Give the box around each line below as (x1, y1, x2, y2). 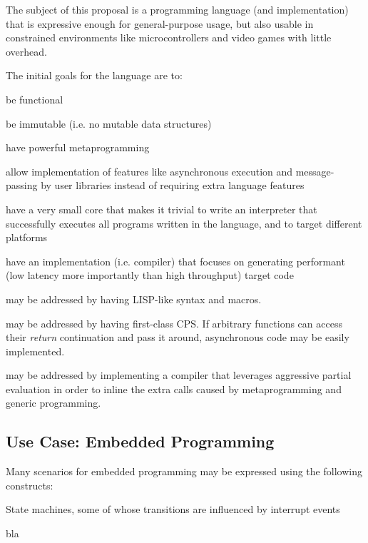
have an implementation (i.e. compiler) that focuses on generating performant (6, 253, 345, 268)
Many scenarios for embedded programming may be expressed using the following (6, 464, 362, 479)
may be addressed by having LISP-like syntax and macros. (6, 291, 262, 306)
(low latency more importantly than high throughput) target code (6, 268, 294, 283)
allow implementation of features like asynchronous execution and (6, 163, 293, 178)
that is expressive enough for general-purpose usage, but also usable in (6, 16, 314, 31)
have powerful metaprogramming (6, 140, 150, 155)
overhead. (6, 44, 47, 59)
